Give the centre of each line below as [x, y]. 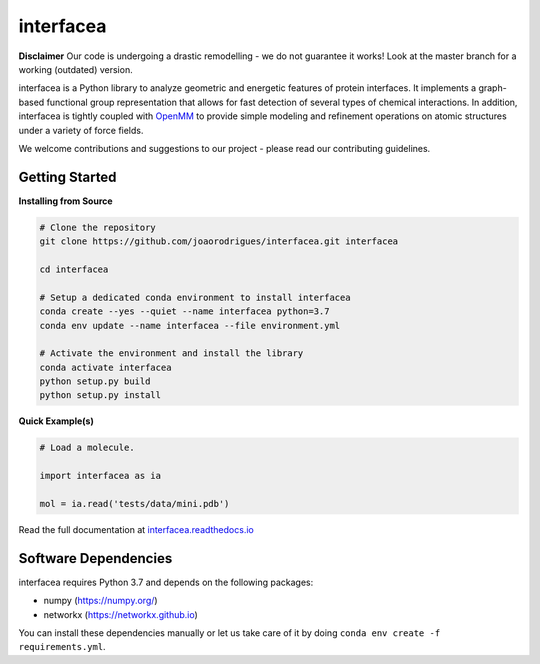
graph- [492, 88]
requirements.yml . [62, 647]
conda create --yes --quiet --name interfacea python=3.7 [184, 311]
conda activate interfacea [105, 367]
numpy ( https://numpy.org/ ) [101, 601]
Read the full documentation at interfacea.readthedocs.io [136, 529]
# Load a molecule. [87, 448]
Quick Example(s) [56, 421]
